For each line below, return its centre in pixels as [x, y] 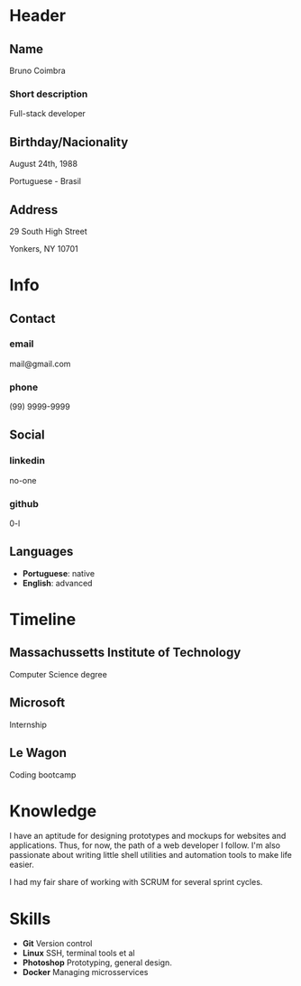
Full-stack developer [47, 114]
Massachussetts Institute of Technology [125, 653]
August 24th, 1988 [44, 164]
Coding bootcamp [43, 774]
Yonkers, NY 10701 [44, 248]
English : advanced [57, 583]
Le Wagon [38, 753]
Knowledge [53, 811]
